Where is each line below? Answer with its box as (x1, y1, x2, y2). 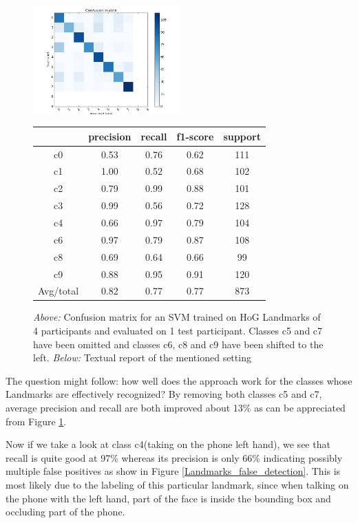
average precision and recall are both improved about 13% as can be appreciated (6, 401, 346, 415)
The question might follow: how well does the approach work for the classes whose (6, 373, 352, 387)
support (223, 129, 261, 143)
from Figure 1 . (6, 414, 67, 428)
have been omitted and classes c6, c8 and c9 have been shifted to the (33, 337, 324, 351)
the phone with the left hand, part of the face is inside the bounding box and (6, 491, 331, 505)
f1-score (176, 129, 214, 143)
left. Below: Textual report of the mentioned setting (33, 350, 251, 365)
